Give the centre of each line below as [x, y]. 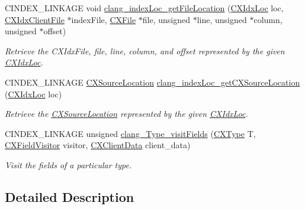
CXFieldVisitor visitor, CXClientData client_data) [98, 145]
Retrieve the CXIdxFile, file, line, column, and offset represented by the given [145, 50]
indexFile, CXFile [104, 19]
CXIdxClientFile [35, 19]
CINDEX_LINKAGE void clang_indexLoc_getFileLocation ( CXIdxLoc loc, [144, 8]
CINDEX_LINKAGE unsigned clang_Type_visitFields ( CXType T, [130, 133]
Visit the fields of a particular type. [68, 164]
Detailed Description [70, 196]
